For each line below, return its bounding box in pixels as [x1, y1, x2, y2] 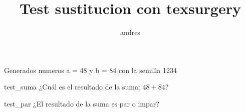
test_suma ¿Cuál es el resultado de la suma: [4, 81, 140, 92]
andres [120, 27, 140, 37]
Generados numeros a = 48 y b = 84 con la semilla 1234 [4, 64, 177, 75]
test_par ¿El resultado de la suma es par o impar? [4, 98, 159, 108]
